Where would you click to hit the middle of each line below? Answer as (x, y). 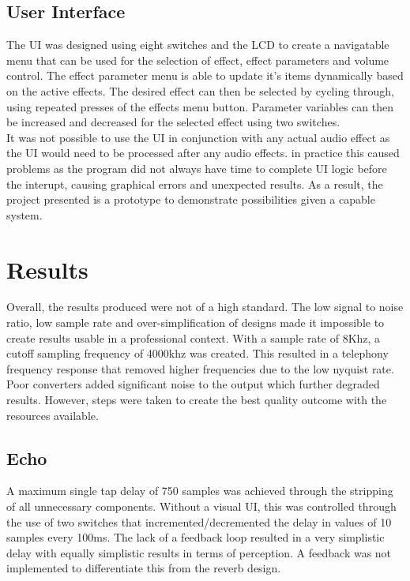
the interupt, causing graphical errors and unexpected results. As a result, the (195, 184)
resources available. (53, 415)
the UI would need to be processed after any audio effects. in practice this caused (203, 153)
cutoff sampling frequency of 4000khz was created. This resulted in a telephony (197, 353)
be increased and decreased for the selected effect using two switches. (173, 122)
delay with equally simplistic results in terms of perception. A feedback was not (199, 552)
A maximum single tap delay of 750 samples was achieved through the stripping (200, 491)
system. (24, 214)
